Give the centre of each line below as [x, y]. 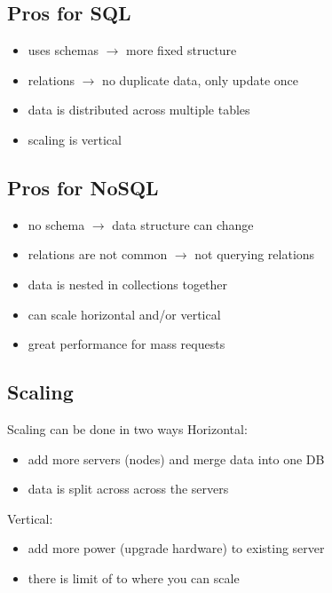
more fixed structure [182, 50]
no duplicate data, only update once [201, 79]
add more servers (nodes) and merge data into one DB [176, 459]
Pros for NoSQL [83, 187]
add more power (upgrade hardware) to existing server [176, 548]
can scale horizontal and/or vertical [124, 314]
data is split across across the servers [128, 489]
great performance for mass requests [126, 344]
